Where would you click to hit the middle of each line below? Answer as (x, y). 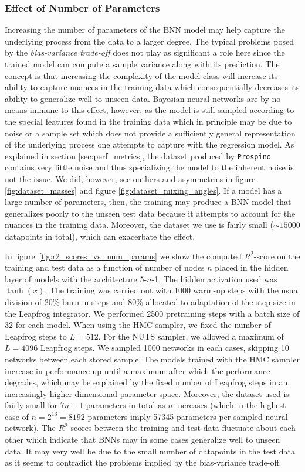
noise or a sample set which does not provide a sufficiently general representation (150, 133)
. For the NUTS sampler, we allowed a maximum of (191, 336)
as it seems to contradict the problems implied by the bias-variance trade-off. (143, 462)
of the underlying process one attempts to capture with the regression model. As (150, 144)
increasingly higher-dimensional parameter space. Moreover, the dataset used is (147, 393)
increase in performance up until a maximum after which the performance (138, 370)
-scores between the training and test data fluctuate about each (182, 428)
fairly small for (31, 405)
